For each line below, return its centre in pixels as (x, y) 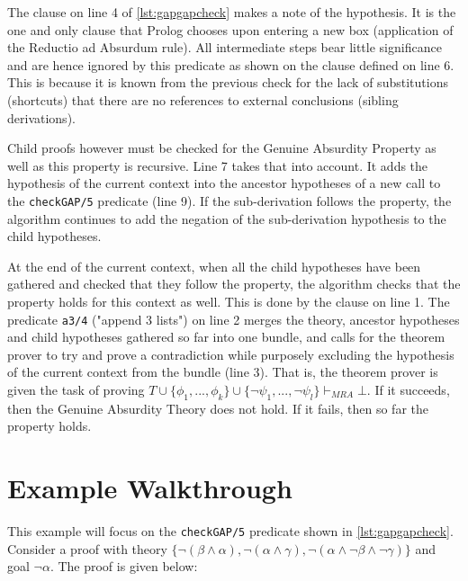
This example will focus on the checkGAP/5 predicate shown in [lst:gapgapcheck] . (230, 531)
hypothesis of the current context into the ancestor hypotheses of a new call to (224, 183)
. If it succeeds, (408, 389)
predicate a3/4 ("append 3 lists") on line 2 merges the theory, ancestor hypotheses (234, 319)
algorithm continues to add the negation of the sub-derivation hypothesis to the (227, 218)
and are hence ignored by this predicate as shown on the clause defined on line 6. (231, 64)
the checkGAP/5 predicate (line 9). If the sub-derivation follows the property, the (229, 200)
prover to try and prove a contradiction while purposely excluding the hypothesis (231, 354)
